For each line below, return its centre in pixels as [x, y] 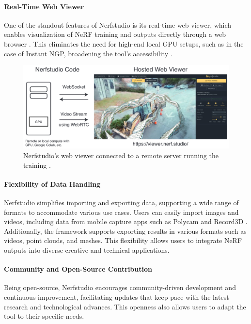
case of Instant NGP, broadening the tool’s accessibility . [88, 53]
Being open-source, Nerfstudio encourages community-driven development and [120, 287]
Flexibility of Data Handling [52, 184]
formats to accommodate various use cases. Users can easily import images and [121, 212]
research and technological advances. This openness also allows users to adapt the [125, 306]
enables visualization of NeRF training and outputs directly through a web [115, 34]
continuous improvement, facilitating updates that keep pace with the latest [117, 297]
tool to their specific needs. [44, 316]
